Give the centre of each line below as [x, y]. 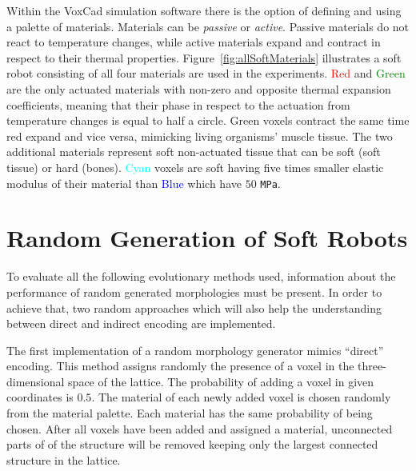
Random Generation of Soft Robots [207, 238]
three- [372, 366]
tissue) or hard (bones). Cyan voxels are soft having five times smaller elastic [195, 167]
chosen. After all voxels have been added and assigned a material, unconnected [200, 428]
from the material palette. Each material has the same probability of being [190, 413]
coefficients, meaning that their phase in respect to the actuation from [178, 104]
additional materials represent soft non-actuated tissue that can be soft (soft [194, 152]
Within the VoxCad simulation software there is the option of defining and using [204, 10]
